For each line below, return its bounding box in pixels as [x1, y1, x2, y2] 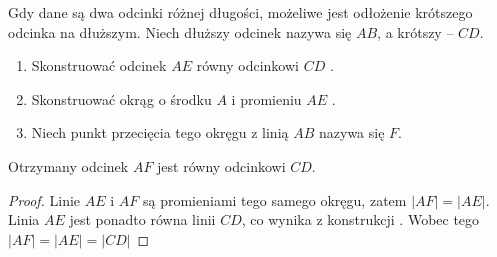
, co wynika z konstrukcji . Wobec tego [241, 209, 480, 230]
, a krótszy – [377, 21, 454, 42]
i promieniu [231, 88, 302, 109]
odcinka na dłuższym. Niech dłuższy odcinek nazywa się [8, 21, 352, 42]
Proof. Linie [8, 189, 81, 210]
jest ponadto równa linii [69, 209, 216, 230]
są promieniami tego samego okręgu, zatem [142, 189, 407, 210]
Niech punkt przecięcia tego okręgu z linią [31, 122, 289, 143]
